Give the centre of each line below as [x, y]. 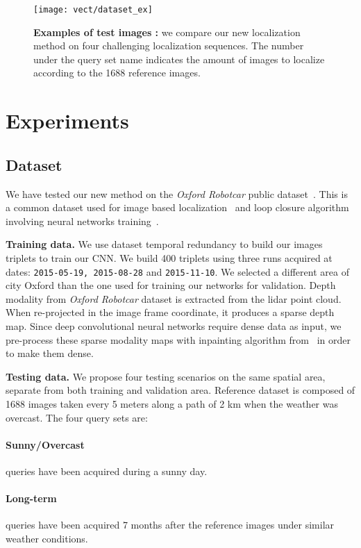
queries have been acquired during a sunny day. [107, 471]
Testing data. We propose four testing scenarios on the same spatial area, [166, 376]
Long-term [31, 498]
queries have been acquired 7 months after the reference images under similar [170, 525]
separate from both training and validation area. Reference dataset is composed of [180, 390]
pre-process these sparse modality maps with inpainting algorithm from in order [178, 339]
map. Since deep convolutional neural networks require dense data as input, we [174, 326]
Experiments [67, 121]
